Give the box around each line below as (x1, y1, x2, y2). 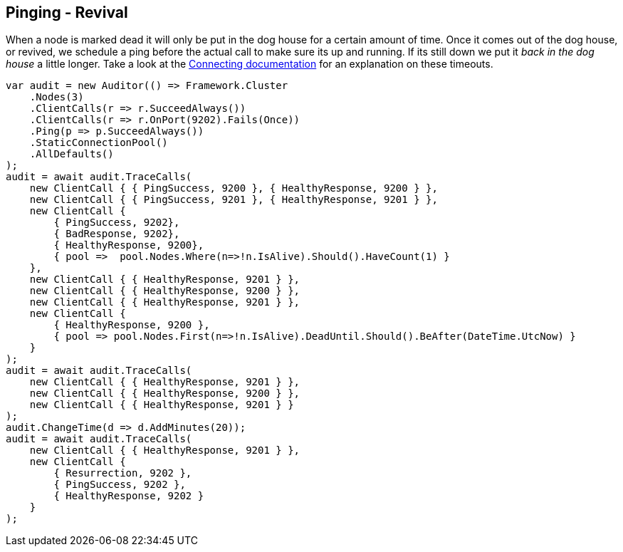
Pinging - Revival (6, 4, 128, 21)
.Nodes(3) (29, 91, 84, 103)
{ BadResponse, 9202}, (53, 228, 180, 240)
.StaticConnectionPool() (29, 137, 168, 149)
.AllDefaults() (29, 148, 114, 160)
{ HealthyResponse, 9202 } (53, 490, 204, 502)
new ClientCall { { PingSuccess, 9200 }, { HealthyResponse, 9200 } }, (29, 182, 438, 194)
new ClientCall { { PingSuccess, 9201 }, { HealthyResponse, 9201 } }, (29, 194, 438, 206)
